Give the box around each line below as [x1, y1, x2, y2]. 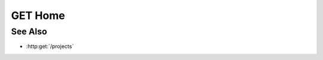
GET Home [11, 9, 65, 22]
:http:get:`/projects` [26, 43, 74, 50]
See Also [11, 26, 47, 37]
